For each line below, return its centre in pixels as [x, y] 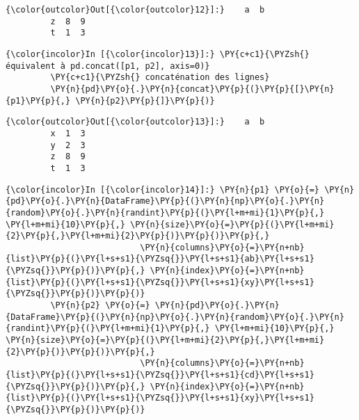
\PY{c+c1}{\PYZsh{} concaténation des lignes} [160, 78]
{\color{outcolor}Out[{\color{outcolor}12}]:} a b [135, 10]
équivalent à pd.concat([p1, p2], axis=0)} [108, 66]
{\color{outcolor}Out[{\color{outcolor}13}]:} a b [135, 122]
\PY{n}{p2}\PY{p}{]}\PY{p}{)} [145, 100]
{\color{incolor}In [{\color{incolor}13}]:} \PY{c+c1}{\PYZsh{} [158, 54]
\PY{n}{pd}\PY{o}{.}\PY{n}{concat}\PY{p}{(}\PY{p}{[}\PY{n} [192, 89]
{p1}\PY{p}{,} [38, 100]
